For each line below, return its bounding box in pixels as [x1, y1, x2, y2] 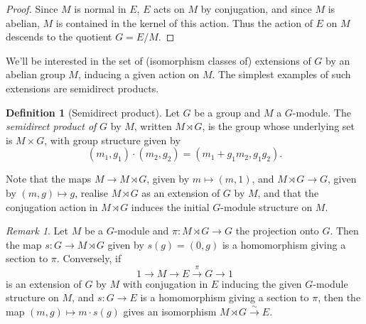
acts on [154, 1, 185, 16]
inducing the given [221, 276, 302, 291]
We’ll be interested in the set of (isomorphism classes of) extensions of [6, 53, 311, 67]
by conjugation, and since [200, 1, 312, 16]
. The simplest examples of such [212, 67, 351, 82]
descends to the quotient [6, 29, 112, 44]
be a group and [194, 104, 261, 119]
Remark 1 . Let [6, 223, 69, 238]
